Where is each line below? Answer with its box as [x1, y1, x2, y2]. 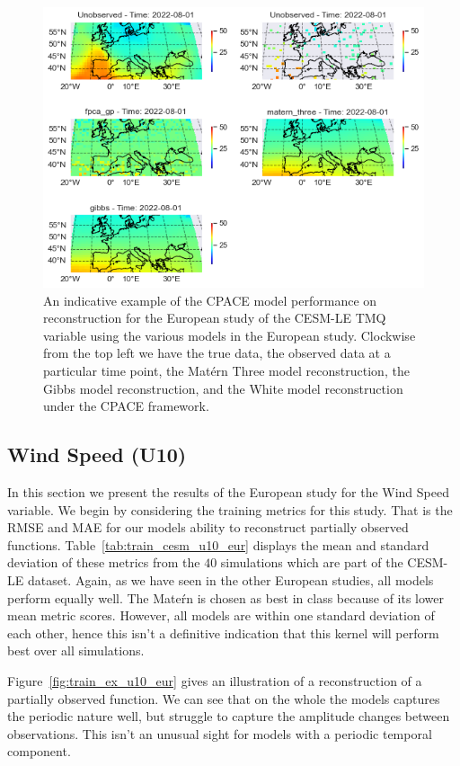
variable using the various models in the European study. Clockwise [43, 325, 416, 344]
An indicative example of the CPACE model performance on [43, 290, 377, 309]
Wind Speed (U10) [7, 441, 187, 468]
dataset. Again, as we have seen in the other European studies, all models [27, 570, 434, 589]
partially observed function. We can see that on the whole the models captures [7, 689, 440, 708]
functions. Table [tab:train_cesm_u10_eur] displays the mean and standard [7, 535, 429, 554]
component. [7, 742, 71, 761]
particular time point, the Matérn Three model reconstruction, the [43, 361, 410, 380]
